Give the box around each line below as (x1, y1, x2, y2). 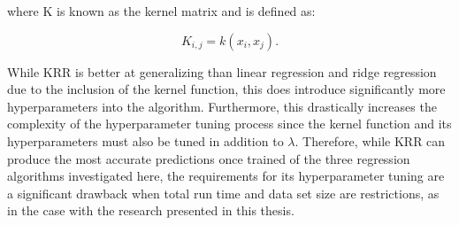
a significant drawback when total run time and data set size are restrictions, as (7, 183, 440, 202)
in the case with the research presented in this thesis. (7, 201, 295, 220)
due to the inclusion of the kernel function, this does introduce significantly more (7, 80, 446, 98)
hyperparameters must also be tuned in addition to (7, 131, 284, 150)
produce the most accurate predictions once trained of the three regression (7, 149, 410, 167)
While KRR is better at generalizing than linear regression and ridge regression (7, 62, 437, 81)
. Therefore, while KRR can (295, 131, 446, 150)
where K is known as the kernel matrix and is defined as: (7, 2, 316, 19)
